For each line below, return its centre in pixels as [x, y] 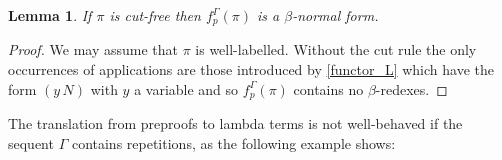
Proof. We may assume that [93, 49]
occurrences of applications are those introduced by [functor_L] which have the [251, 69]
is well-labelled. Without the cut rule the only [336, 49]
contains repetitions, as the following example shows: [233, 142]
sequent [31, 142]
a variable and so [186, 88]
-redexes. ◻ [411, 88]
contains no [328, 88]
